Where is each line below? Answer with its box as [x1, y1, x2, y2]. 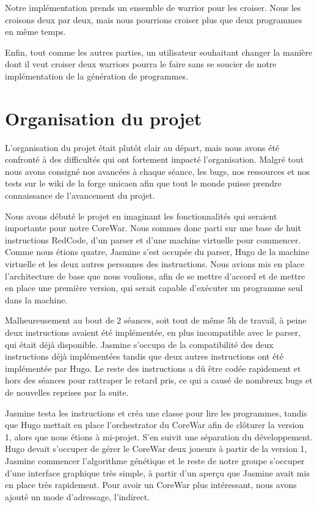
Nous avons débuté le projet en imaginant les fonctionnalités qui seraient [5, 209, 277, 222]
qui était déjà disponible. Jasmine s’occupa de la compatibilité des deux [5, 338, 274, 350]
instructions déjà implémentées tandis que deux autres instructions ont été [5, 350, 284, 363]
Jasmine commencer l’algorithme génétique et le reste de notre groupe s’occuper [5, 454, 305, 467]
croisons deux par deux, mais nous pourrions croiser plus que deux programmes [5, 13, 302, 26]
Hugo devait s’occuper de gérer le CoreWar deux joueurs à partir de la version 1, [5, 442, 307, 455]
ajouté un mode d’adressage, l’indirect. [5, 490, 150, 503]
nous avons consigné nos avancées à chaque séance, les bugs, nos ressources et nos [5, 165, 310, 177]
